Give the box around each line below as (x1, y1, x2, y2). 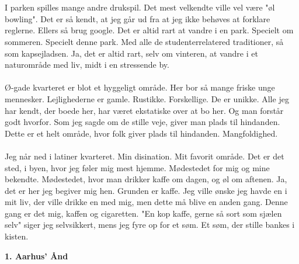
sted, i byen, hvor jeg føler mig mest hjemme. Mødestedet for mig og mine (5, 161, 270, 173)
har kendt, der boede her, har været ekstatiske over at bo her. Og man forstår (5, 104, 284, 116)
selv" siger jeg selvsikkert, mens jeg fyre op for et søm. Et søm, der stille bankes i (5, 218, 295, 231)
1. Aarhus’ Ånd (5, 249, 68, 262)
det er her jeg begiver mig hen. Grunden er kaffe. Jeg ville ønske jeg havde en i (5, 184, 287, 196)
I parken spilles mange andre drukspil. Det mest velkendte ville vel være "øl (5, 1, 275, 13)
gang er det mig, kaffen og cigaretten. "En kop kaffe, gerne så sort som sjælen (5, 207, 282, 219)
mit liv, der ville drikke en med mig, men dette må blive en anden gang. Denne (5, 196, 288, 208)
